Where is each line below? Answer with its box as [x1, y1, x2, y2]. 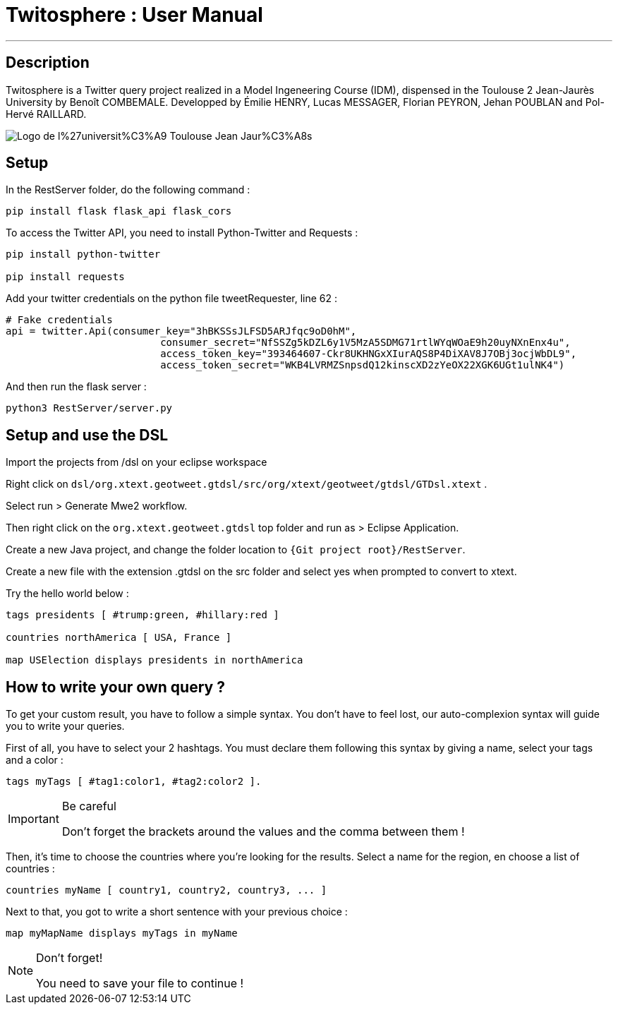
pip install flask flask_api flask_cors [6, 205, 232, 217]
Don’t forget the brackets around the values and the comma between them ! [61, 824, 465, 839]
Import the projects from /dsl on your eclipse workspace [6, 456, 267, 469]
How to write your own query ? [6, 678, 225, 696]
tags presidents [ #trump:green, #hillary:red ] [6, 609, 279, 621]
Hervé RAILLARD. [6, 107, 87, 120]
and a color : [6, 754, 63, 766]
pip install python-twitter [6, 248, 161, 260]
